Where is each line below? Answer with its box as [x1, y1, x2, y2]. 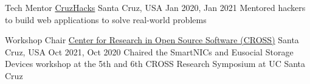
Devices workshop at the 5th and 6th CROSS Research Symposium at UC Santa [5, 57, 306, 70]
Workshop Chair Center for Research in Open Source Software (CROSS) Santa [5, 33, 299, 46]
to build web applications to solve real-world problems [5, 13, 207, 26]
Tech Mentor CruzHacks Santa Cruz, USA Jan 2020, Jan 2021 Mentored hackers [5, 1, 306, 13]
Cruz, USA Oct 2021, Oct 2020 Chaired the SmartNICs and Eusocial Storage [5, 45, 294, 58]
